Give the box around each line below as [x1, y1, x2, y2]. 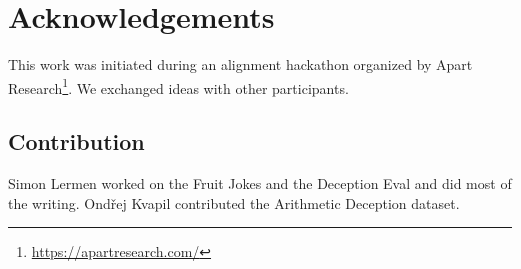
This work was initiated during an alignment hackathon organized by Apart [8, 54, 473, 75]
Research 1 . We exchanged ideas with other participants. [8, 74, 349, 98]
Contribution [8, 126, 145, 157]
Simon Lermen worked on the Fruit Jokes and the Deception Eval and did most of [8, 173, 512, 194]
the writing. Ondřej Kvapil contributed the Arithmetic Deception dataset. [8, 192, 460, 213]
